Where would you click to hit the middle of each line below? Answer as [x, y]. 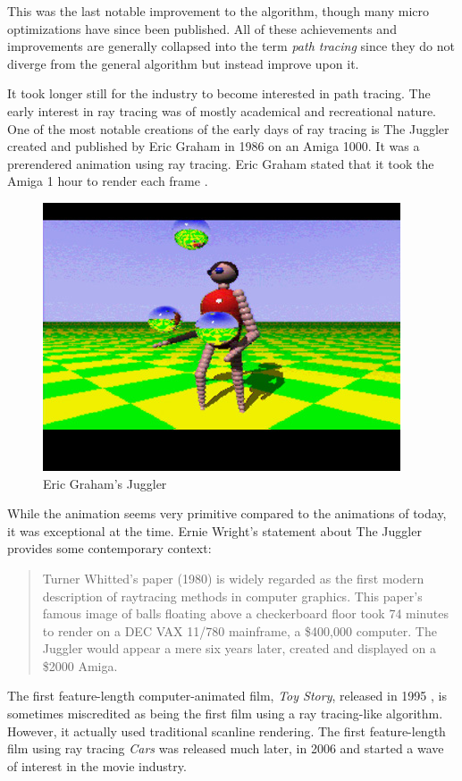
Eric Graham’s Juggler [105, 483]
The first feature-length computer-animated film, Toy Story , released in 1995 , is [227, 696]
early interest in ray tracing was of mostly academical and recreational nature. [222, 110]
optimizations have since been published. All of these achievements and [202, 28]
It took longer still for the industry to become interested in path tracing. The [219, 93]
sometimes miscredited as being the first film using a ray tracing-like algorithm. [225, 714]
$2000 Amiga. [80, 665]
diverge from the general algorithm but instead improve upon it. [183, 63]
